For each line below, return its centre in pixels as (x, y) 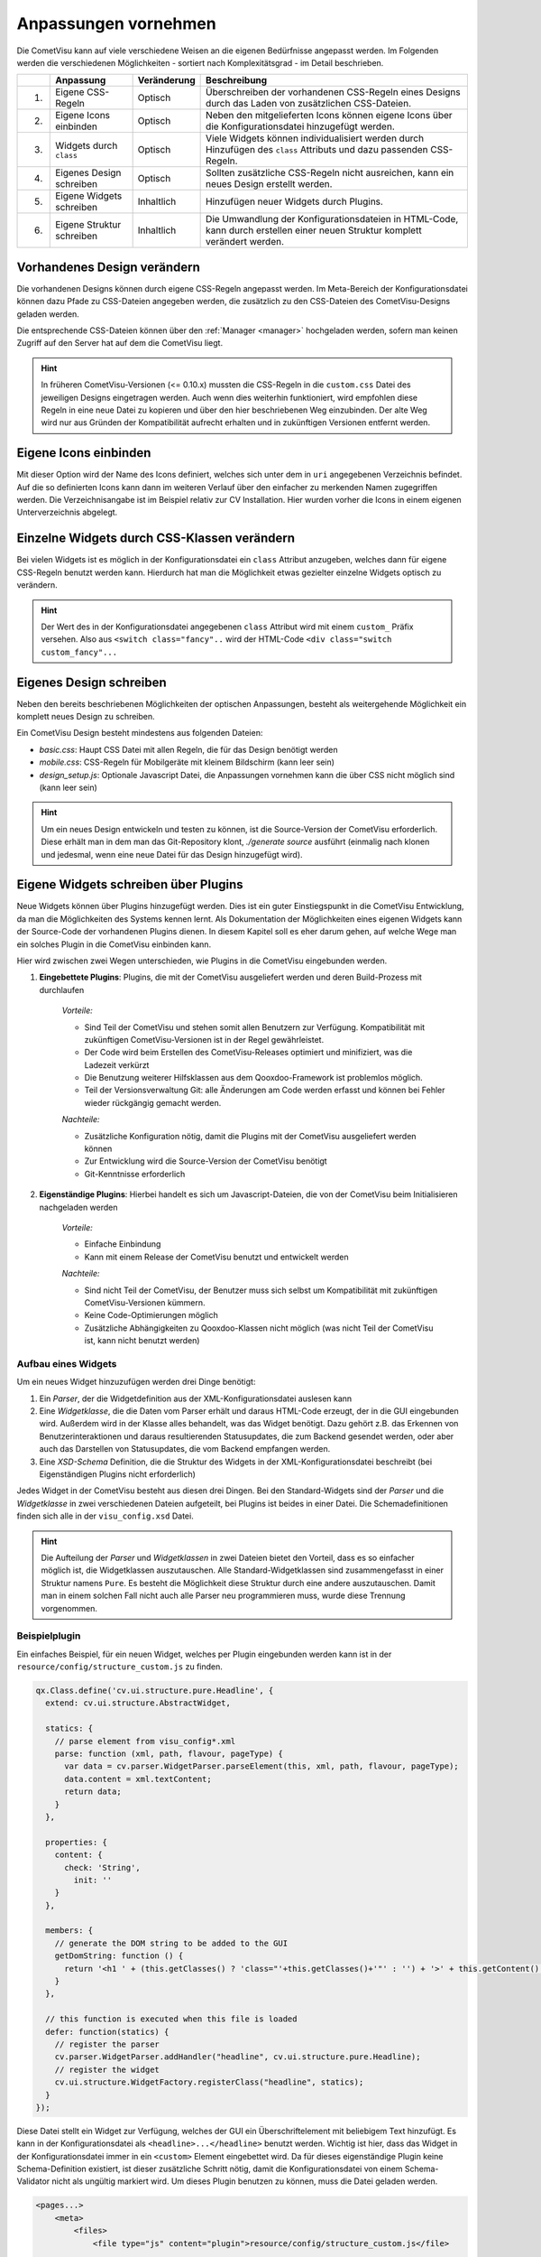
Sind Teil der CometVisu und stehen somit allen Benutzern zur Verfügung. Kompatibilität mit (255, 1027)
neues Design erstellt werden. (269, 184)
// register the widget (107, 2069)
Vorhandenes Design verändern (108, 267)
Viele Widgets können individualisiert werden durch (315, 138)
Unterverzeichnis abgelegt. (67, 512)
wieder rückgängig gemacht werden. (153, 1102)
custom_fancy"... (79, 652)
